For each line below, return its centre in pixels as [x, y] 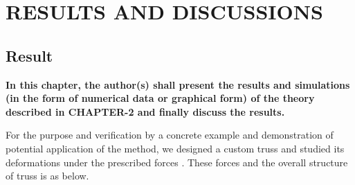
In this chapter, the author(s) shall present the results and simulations [178, 84]
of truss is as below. [47, 176]
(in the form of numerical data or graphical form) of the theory [160, 98]
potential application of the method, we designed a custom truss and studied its [175, 148]
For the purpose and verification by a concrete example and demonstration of [170, 135]
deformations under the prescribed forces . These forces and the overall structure [177, 162]
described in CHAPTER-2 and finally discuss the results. [145, 111]
